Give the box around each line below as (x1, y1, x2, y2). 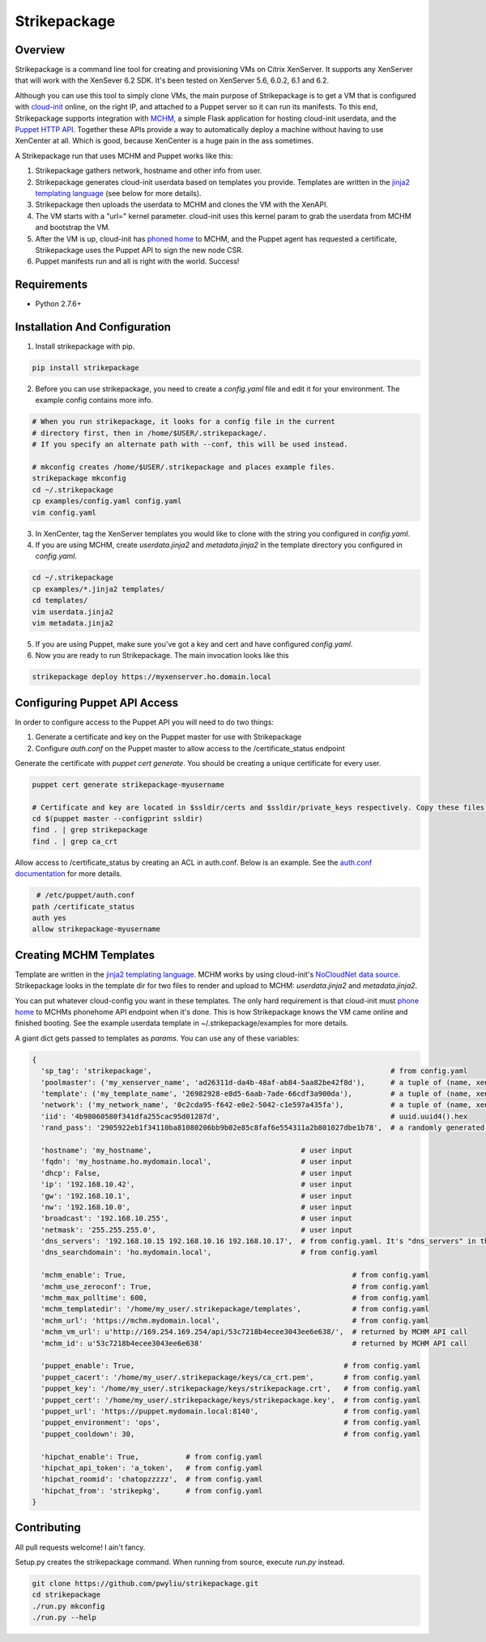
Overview (15, 43, 66, 57)
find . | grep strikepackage (32, 825, 148, 835)
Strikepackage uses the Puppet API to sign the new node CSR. (35, 245, 244, 254)
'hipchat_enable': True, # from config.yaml (40, 1452, 263, 1461)
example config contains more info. (35, 396, 154, 405)
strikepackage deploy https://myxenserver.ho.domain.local (32, 673, 271, 682)
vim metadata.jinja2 (32, 618, 113, 627)
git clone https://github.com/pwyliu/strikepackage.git (32, 1579, 259, 1588)
